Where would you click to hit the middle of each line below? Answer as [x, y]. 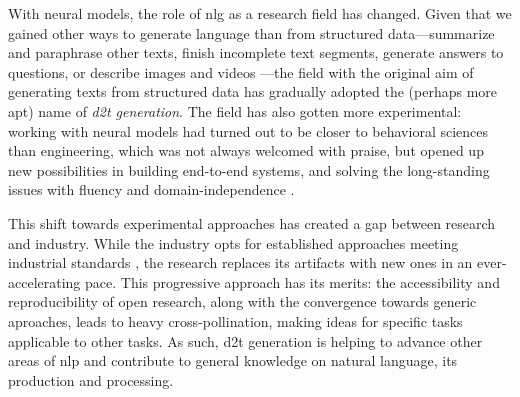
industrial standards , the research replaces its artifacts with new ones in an [240, 262]
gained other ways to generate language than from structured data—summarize [251, 32]
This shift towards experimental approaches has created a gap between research [252, 222]
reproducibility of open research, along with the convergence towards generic [242, 301]
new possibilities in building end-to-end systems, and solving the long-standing [249, 169]
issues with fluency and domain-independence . [151, 189]
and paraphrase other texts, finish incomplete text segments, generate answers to [256, 52]
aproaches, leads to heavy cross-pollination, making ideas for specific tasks [235, 320]
